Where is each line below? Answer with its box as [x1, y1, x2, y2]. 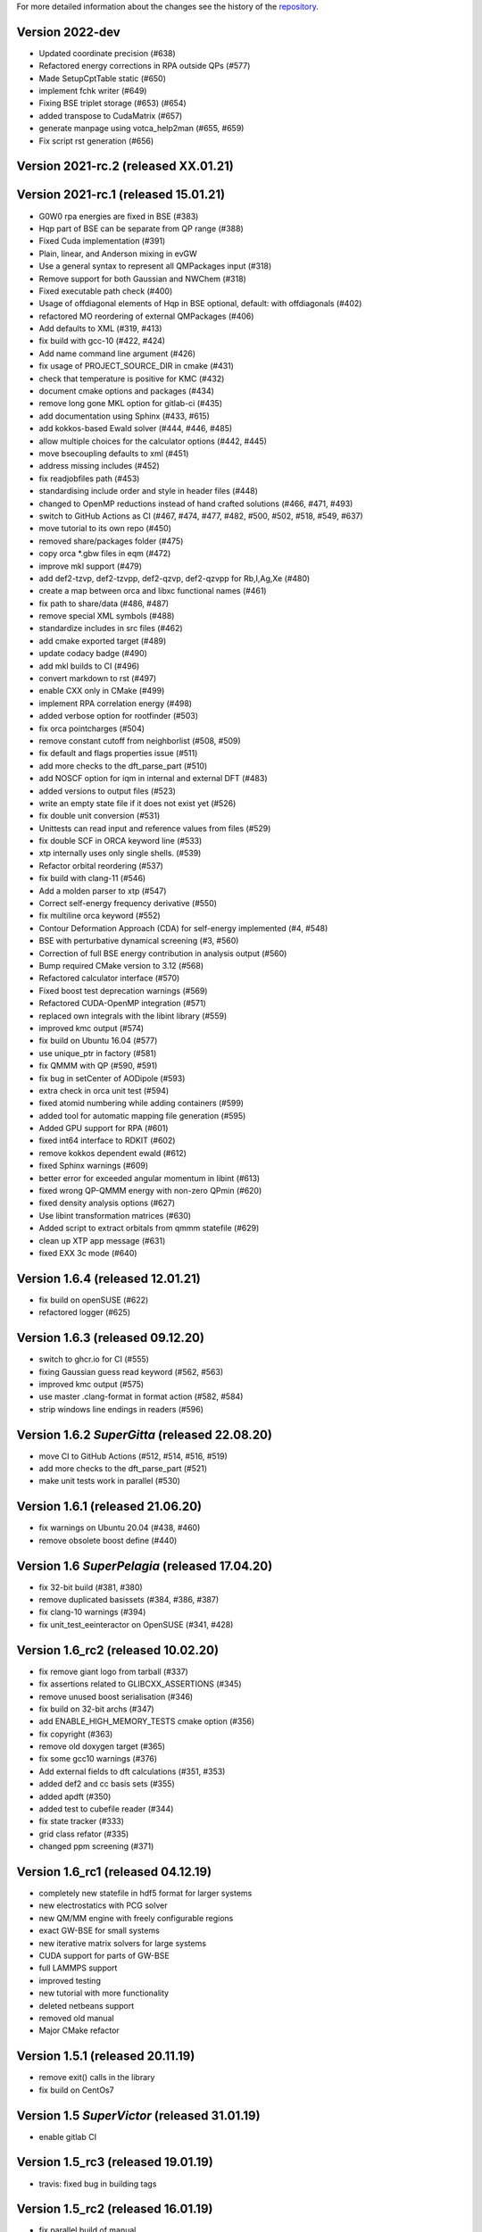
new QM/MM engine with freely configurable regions [38, 1912, 234, 1923]
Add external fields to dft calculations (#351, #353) [38, 1766, 226, 1777]
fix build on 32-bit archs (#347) [38, 1703, 155, 1714]
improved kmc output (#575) [38, 1378, 145, 1389]
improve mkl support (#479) [38, 561, 143, 571]
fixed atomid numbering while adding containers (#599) [38, 1098, 245, 1109]
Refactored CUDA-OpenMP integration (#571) [38, 998, 207, 1009]
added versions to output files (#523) [38, 786, 176, 796]
